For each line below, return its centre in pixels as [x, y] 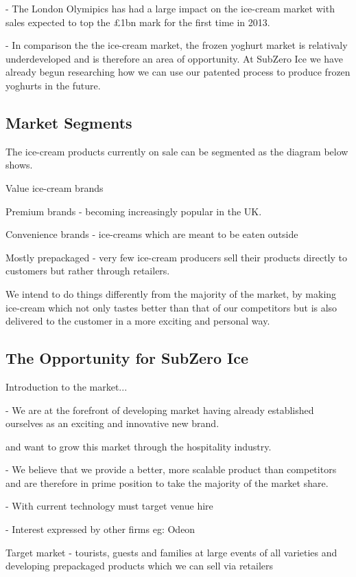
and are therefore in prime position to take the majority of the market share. [167, 482]
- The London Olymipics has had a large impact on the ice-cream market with [170, 8]
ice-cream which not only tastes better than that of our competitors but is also [171, 307]
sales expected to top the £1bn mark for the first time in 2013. [138, 22]
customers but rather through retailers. [88, 271]
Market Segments [69, 122]
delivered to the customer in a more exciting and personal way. [138, 321]
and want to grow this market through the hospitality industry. [139, 446]
